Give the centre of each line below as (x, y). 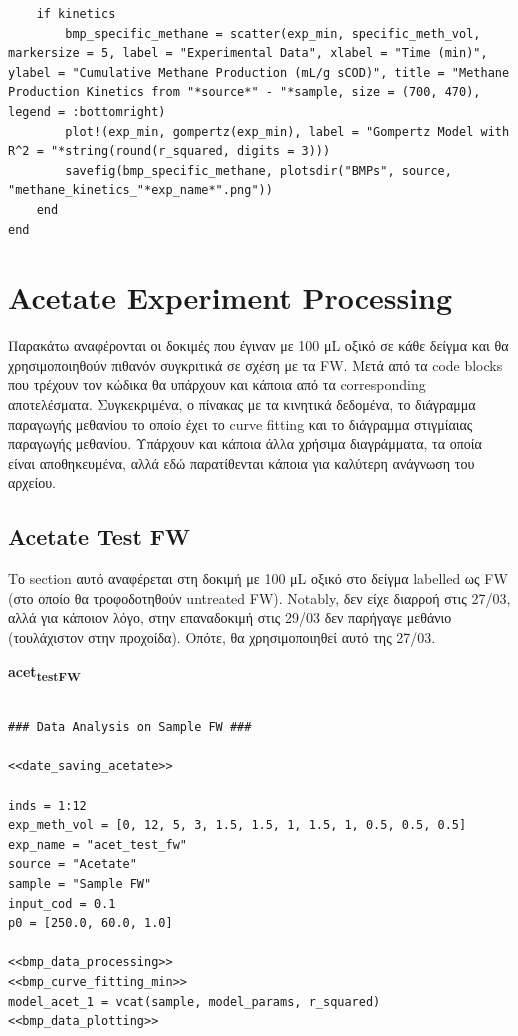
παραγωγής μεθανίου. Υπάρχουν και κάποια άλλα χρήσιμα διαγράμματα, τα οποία (245, 443)
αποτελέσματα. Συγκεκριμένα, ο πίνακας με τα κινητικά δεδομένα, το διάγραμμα (242, 404)
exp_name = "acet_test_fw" (97, 844)
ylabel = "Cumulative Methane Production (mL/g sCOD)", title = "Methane (259, 72)
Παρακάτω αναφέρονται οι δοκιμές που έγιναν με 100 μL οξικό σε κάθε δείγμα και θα (258, 345)
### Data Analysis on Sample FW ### (130, 727)
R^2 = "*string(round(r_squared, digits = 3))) (169, 151)
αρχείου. (32, 482)
